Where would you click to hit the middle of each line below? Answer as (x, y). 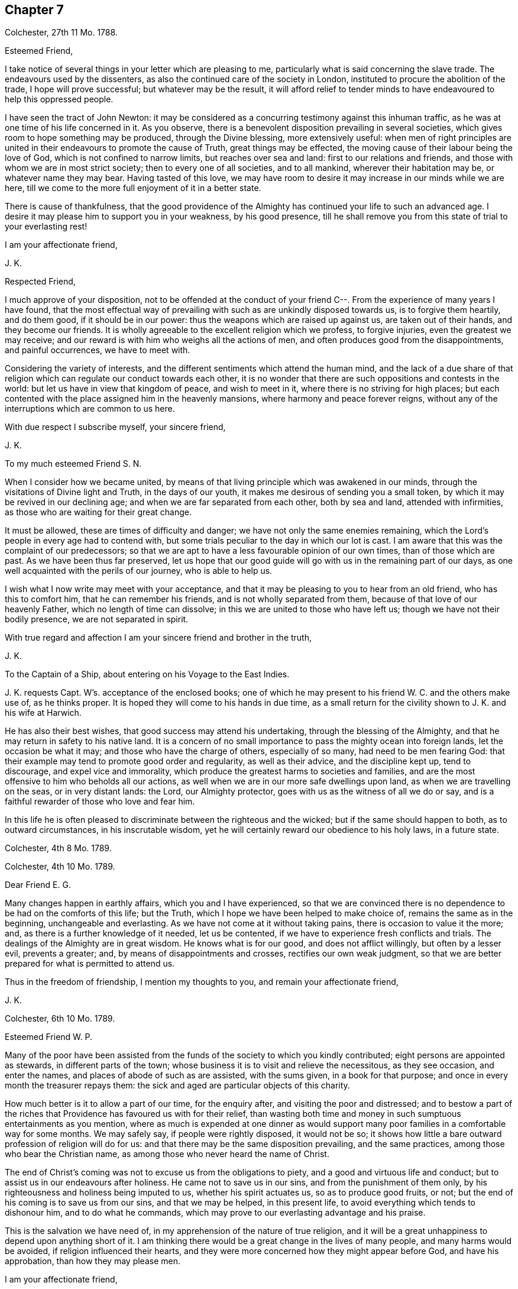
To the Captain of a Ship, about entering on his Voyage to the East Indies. (147, 674)
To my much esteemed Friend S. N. (73, 464)
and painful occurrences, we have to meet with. (98, 350)
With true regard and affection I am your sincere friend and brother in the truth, (158, 638)
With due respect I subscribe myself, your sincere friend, (115, 427)
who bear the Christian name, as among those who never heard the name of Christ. (167, 1154)
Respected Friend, (40, 282)
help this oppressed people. (59, 99)
